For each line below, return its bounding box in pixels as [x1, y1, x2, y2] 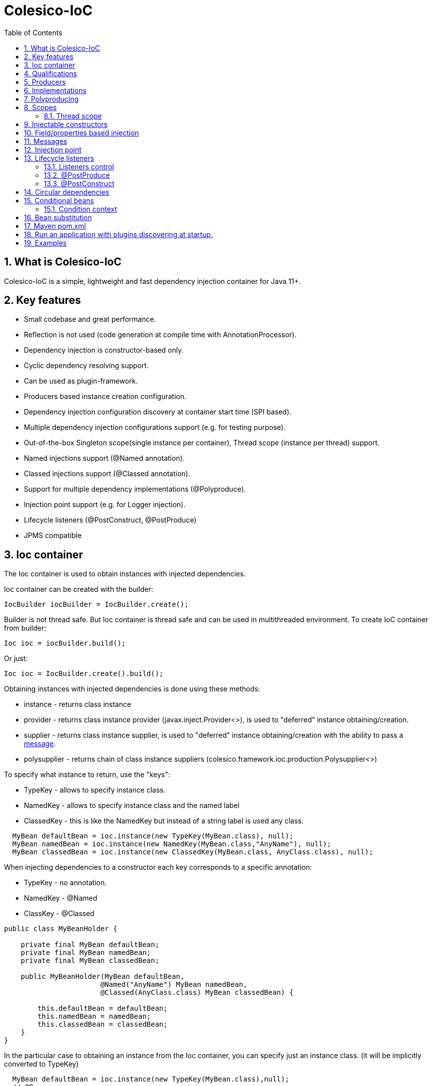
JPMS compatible [24, 531, 82, 540]
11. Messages [24, 136, 67, 145]
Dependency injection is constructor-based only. [24, 346, 184, 355]
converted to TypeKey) [4, 1060, 79, 1069]
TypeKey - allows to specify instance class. [24, 786, 166, 795]
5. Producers [24, 77, 66, 86]
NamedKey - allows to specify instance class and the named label [24, 801, 240, 810]
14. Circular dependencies [24, 187, 109, 196]
